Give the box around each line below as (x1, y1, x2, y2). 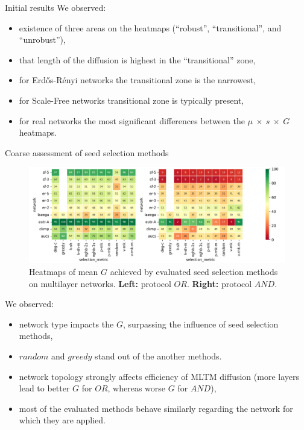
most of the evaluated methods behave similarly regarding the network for (19, 402, 293, 414)
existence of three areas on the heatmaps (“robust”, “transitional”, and (19, 21, 282, 34)
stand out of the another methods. (95, 349, 222, 362)
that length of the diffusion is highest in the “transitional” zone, (19, 53, 256, 66)
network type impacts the (19, 317, 114, 330)
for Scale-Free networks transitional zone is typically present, (19, 93, 244, 106)
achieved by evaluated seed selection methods (110, 265, 278, 277)
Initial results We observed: (5, 1, 106, 13)
